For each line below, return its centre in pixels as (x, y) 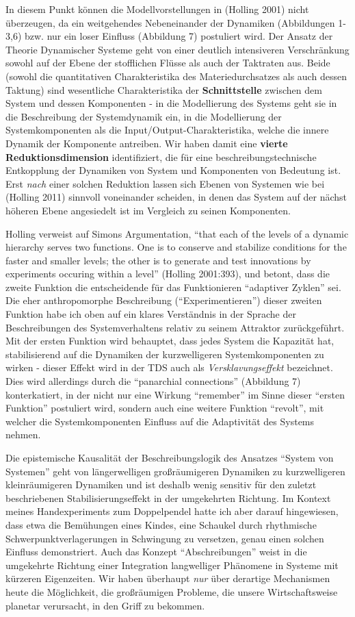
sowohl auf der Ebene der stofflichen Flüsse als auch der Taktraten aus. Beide (168, 63)
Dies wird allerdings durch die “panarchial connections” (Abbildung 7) (153, 381)
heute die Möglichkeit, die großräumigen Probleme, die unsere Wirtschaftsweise (172, 591)
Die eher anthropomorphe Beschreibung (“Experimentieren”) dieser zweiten (164, 300)
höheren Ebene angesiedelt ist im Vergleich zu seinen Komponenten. (148, 210)
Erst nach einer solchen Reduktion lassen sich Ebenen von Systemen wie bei (165, 183)
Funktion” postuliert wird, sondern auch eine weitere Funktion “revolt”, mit (165, 408)
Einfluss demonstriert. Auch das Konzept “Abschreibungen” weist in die (156, 552)
